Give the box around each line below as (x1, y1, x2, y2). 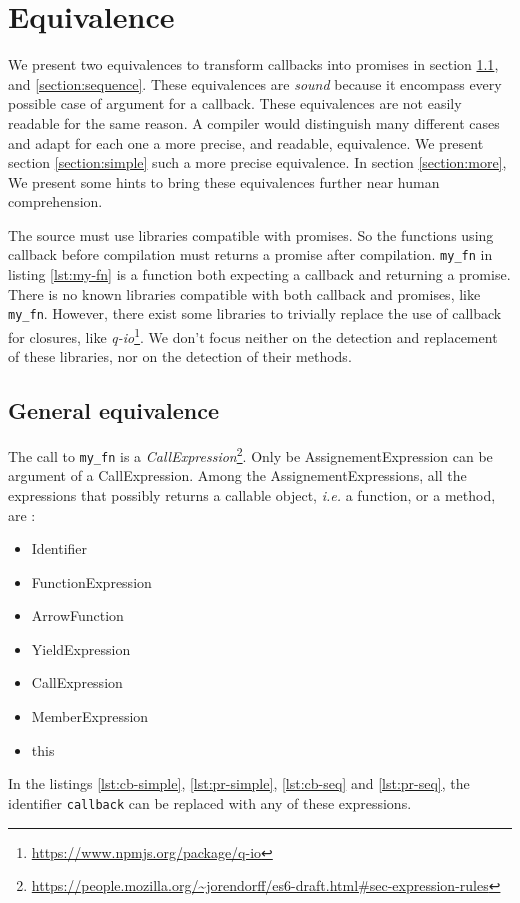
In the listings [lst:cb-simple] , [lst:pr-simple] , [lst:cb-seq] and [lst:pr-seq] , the (8, 773, 470, 794)
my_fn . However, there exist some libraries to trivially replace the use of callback (8, 303, 502, 324)
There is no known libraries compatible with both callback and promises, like (8, 283, 481, 304)
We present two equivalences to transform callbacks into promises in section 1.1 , (8, 54, 499, 75)
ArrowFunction (31, 605, 124, 626)
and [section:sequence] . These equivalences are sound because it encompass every (8, 73, 502, 94)
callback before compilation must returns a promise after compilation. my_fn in (8, 244, 493, 265)
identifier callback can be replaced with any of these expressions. (8, 792, 412, 813)
